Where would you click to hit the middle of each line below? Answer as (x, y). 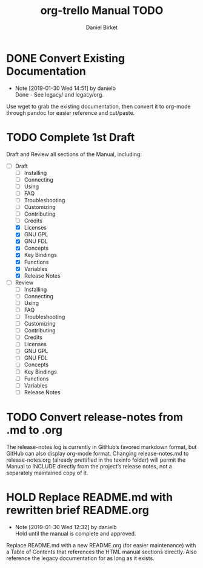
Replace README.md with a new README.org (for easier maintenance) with (101, 545)
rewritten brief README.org (78, 510)
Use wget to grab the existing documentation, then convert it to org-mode (98, 106)
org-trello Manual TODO (102, 11)
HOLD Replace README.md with (90, 497)
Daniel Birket (102, 27)
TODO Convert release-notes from (95, 417)
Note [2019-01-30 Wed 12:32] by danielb (66, 527)
